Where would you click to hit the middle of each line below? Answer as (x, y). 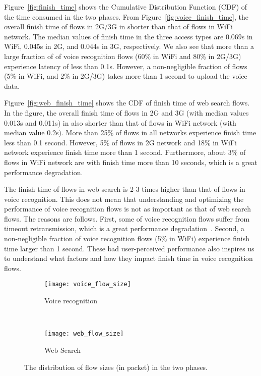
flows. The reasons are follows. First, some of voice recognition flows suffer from (127, 218)
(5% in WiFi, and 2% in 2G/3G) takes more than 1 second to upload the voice (126, 76)
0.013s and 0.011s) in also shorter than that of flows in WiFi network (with (120, 122)
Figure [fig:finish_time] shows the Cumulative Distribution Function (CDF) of (126, 7)
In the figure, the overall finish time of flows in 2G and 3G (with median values (126, 112)
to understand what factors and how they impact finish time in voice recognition (128, 258)
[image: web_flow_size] (84, 334)
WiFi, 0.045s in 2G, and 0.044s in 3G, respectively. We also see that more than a (129, 46)
